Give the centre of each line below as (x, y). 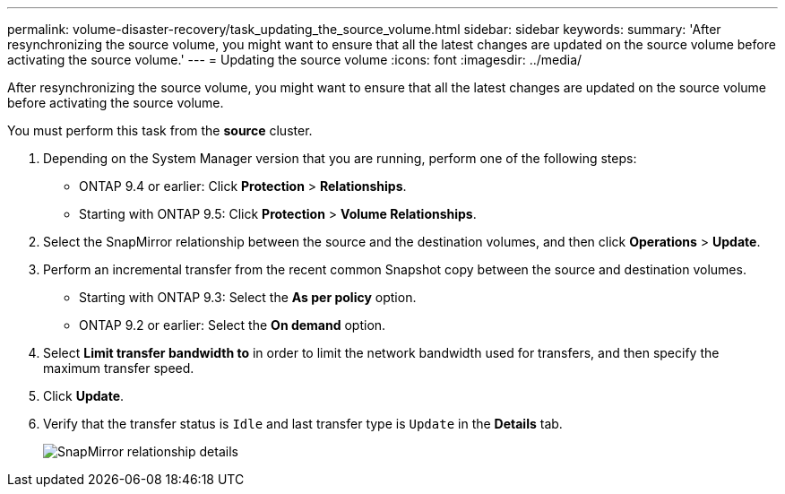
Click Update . (84, 396)
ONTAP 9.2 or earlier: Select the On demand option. (233, 325)
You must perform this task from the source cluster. (160, 130)
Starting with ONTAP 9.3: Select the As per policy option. (248, 297)
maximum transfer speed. (119, 368)
